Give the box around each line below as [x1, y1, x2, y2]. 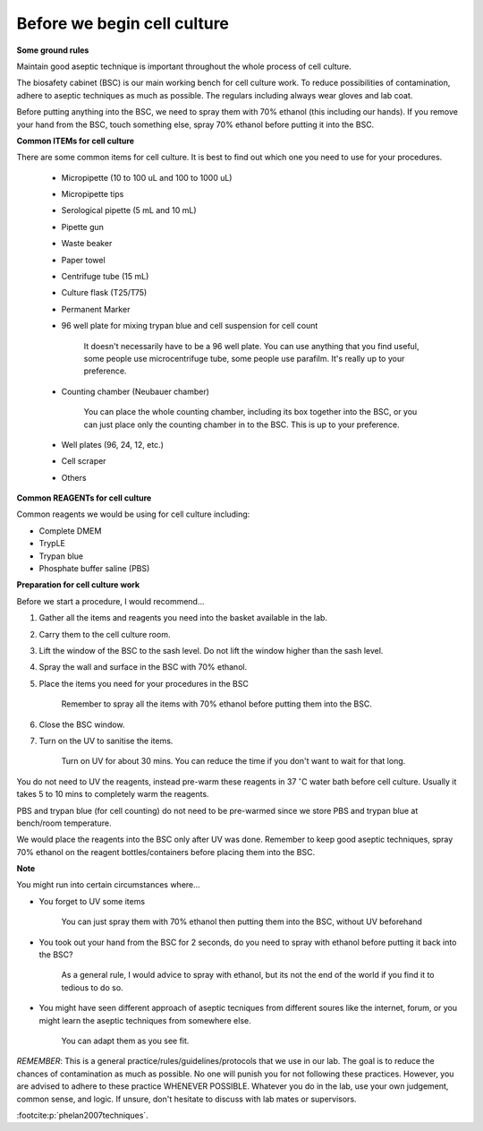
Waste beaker [61, 238, 113, 249]
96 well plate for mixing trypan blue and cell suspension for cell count [61, 321, 318, 331]
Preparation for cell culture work [16, 579, 140, 590]
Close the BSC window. [38, 719, 125, 730]
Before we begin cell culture [16, 13, 230, 33]
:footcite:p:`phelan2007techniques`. [16, 1110, 149, 1120]
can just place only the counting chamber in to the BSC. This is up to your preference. [83, 419, 400, 430]
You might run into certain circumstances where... [16, 879, 200, 890]
